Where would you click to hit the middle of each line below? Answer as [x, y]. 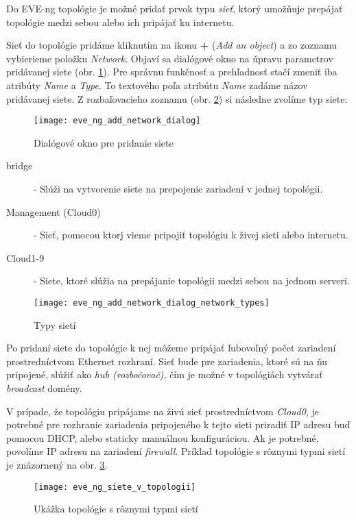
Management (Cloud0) [54, 211]
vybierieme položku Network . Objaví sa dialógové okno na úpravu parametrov [170, 58]
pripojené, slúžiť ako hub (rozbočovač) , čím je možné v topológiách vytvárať [165, 374]
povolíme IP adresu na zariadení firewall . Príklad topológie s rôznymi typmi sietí [176, 451]
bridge [20, 165]
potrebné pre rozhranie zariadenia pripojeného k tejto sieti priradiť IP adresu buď [178, 424]
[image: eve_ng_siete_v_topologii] [115, 487]
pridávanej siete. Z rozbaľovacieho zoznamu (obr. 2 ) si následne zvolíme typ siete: [177, 98]
